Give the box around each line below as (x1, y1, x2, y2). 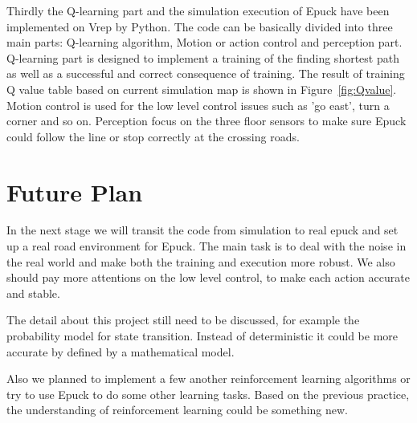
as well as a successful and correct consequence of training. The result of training (6, 65, 405, 82)
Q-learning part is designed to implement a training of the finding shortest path (6, 49, 399, 66)
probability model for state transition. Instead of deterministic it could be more (6, 327, 399, 344)
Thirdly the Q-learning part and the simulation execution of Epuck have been (6, 2, 390, 18)
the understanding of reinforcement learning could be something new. (6, 401, 349, 418)
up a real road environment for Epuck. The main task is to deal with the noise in (6, 238, 407, 254)
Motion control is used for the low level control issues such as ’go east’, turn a (6, 96, 390, 113)
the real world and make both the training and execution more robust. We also (6, 253, 395, 270)
